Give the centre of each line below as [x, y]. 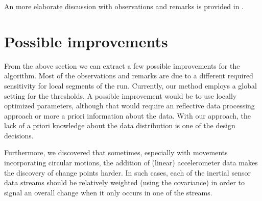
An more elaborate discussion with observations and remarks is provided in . [124, 6]
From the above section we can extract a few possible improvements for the [122, 65]
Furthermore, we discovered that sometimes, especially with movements [116, 152]
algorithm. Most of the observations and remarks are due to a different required [129, 76]
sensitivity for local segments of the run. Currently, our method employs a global [130, 85]
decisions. [19, 135]
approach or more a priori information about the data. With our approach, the [127, 115]
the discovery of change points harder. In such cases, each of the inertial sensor [127, 172]
